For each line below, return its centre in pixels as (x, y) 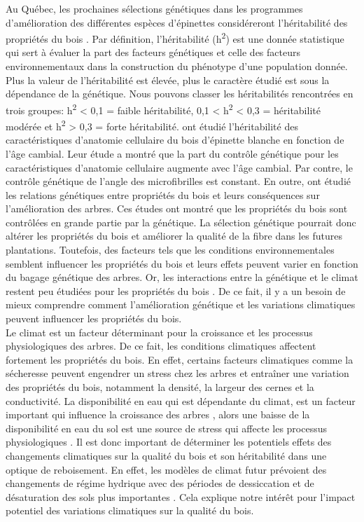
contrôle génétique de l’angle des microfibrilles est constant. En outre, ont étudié (178, 181)
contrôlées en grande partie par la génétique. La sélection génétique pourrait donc (181, 222)
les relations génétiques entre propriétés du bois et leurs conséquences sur (163, 194)
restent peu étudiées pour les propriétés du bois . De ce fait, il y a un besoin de (176, 290)
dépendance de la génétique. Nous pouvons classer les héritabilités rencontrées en (180, 94)
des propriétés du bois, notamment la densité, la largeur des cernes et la (160, 387)
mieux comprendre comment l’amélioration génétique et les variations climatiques (181, 304)
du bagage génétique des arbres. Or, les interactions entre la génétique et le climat (182, 277)
